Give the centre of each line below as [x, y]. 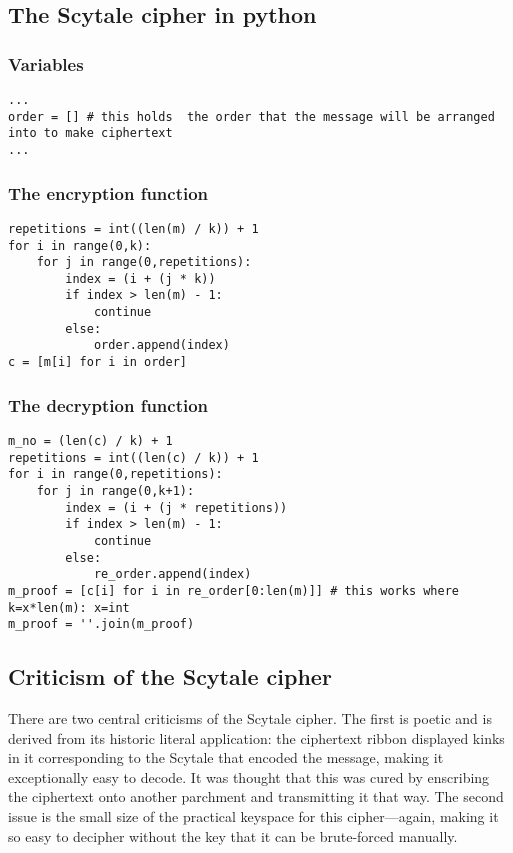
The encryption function [108, 192]
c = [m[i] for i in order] [97, 362]
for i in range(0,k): [80, 245]
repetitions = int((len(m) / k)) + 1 [133, 228]
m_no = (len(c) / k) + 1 [90, 440]
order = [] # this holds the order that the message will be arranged [251, 116]
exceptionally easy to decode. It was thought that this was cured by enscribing [249, 776]
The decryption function [108, 404]
